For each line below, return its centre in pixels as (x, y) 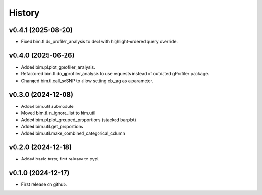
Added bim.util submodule (47, 106)
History (24, 13)
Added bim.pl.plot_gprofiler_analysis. (58, 67)
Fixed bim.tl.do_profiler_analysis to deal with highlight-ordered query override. (99, 42)
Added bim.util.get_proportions (52, 126)
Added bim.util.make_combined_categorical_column (73, 133)
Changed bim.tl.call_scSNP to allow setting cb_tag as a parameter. (87, 81)
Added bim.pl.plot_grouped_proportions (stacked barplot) (79, 120)
